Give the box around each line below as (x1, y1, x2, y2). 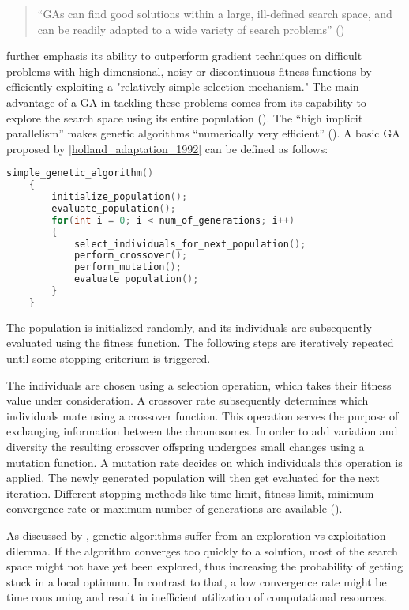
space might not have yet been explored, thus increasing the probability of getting (6, 558, 403, 574)
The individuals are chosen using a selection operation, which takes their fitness (6, 376, 392, 393)
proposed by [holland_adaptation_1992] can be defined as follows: (6, 140, 328, 156)
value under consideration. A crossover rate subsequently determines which (6, 392, 369, 409)
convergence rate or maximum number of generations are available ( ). (6, 500, 343, 517)
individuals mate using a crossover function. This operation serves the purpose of (6, 407, 399, 424)
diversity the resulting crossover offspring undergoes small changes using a (6, 439, 365, 454)
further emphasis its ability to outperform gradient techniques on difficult (6, 47, 362, 64)
